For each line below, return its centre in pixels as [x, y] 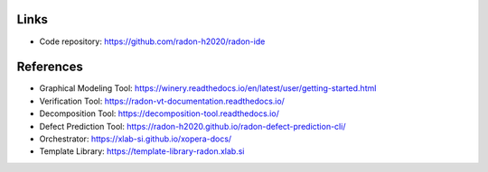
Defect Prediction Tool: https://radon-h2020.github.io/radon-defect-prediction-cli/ [192, 126]
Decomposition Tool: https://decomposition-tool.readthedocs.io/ [159, 113]
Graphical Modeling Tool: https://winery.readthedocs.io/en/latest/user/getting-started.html [208, 88]
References [50, 67]
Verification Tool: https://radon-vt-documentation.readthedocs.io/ [162, 101]
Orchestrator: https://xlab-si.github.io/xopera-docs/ [136, 139]
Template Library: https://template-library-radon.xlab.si [142, 151]
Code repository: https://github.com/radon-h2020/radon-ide [152, 41]
